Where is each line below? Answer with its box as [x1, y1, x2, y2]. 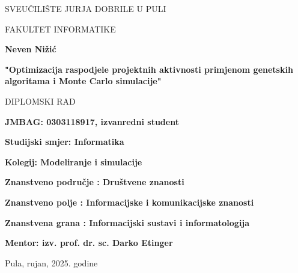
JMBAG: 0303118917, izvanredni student [5, 115, 179, 127]
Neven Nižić [5, 43, 56, 55]
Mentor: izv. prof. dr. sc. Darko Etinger [5, 236, 173, 249]
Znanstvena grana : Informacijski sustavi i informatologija [5, 216, 250, 229]
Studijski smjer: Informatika [5, 135, 124, 148]
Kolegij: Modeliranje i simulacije [5, 155, 142, 168]
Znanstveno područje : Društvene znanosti [5, 176, 184, 188]
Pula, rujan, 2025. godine [5, 256, 98, 269]
